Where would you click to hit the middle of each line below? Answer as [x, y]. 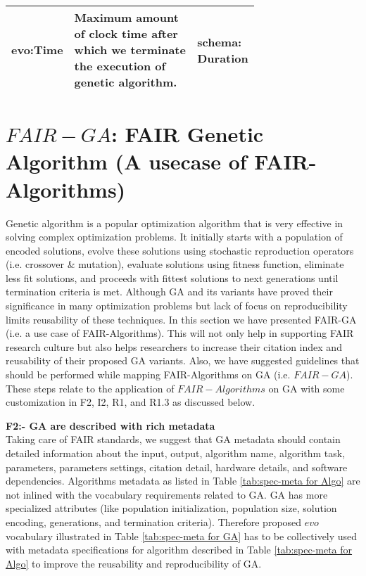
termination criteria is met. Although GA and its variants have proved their [169, 292]
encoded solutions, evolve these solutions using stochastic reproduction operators [180, 250]
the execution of [120, 66]
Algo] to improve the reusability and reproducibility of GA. [134, 563]
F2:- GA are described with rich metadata [111, 425]
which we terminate [130, 50]
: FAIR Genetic [187, 134]
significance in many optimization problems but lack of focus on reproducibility [177, 306]
